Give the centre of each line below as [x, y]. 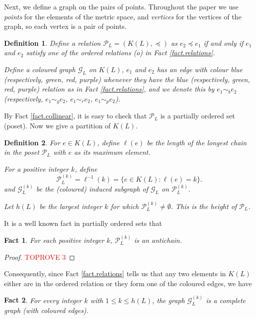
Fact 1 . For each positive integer [54, 240]
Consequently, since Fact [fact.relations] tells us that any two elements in [115, 273]
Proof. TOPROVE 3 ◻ [40, 257]
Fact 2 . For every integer [43, 300]
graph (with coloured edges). [46, 310]
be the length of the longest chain [197, 142]
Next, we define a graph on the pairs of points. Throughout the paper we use [121, 6]
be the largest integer [71, 206]
